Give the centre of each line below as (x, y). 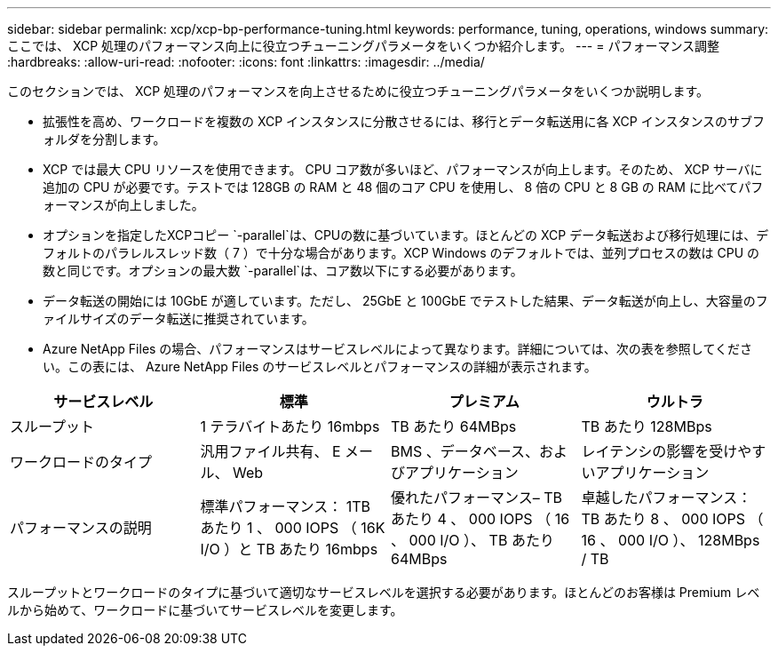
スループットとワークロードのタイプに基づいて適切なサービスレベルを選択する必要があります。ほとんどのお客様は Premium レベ (384, 592)
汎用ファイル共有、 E (270, 451)
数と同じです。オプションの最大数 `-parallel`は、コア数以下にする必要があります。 (283, 271)
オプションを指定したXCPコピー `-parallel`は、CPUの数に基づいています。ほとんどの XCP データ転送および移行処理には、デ (406, 235)
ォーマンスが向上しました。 (123, 205)
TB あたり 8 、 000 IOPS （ (672, 519)
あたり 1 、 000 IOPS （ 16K (293, 528)
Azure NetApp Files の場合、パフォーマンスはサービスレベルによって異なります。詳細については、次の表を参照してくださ (398, 349)
